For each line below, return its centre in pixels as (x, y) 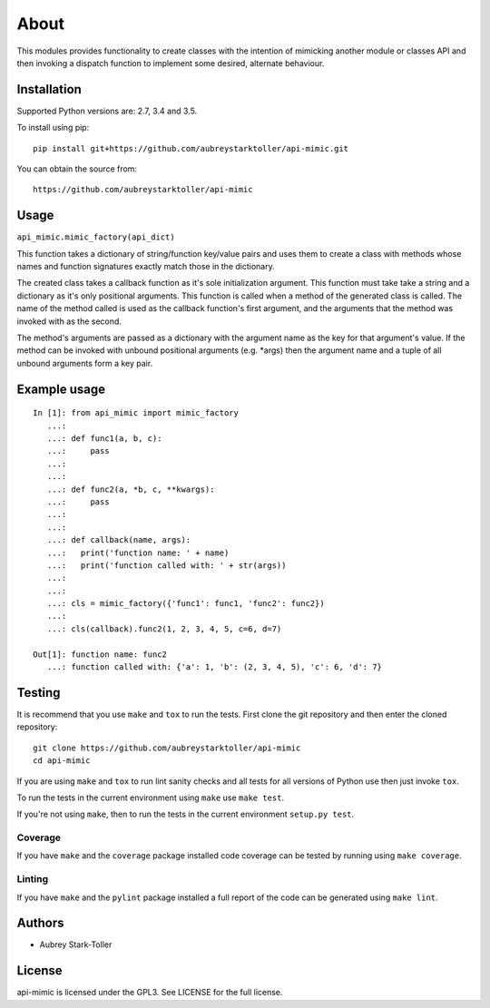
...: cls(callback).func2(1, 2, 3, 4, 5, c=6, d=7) (164, 629)
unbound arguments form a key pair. (85, 363)
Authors (40, 923)
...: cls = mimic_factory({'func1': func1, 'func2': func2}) (186, 604)
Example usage (61, 389)
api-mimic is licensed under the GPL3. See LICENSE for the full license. (150, 993)
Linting (33, 879)
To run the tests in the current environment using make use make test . (151, 798)
